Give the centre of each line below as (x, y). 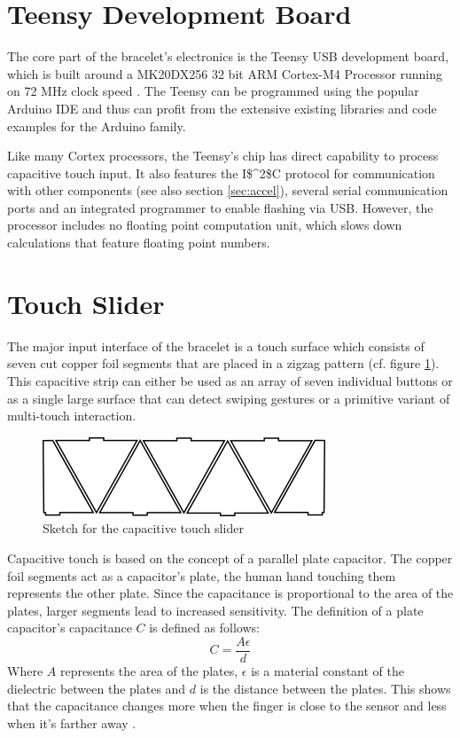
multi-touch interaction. (72, 416)
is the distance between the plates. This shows (325, 688)
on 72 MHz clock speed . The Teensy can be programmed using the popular (213, 91)
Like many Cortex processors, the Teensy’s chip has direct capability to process (223, 156)
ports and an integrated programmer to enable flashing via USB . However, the (220, 207)
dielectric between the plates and (97, 688)
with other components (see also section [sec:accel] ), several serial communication (228, 190)
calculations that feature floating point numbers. (139, 243)
